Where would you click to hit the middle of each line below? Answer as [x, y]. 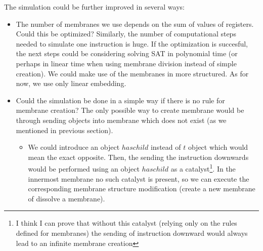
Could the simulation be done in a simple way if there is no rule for [120, 100]
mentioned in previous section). [64, 130]
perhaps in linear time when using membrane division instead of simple [126, 63]
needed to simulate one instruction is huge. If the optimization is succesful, [132, 43]
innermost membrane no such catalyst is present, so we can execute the [139, 178]
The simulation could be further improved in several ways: [94, 7]
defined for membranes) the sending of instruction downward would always [132, 233]
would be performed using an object [84, 168]
